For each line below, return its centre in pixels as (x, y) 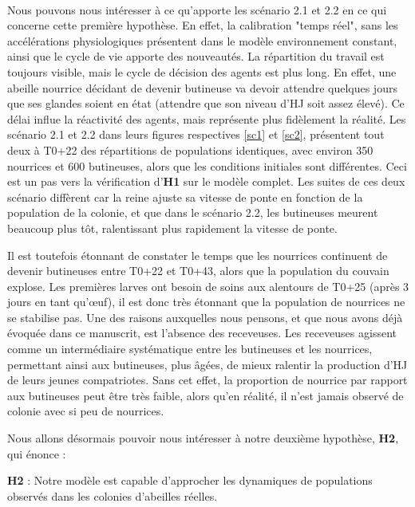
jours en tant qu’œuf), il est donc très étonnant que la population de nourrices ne (206, 302)
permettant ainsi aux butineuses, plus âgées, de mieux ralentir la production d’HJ (207, 364)
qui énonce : (37, 453)
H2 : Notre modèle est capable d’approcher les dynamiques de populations (190, 480)
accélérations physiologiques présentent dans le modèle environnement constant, (202, 40)
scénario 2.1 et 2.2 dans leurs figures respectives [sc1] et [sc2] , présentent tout (196, 134)
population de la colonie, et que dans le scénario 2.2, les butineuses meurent (193, 212)
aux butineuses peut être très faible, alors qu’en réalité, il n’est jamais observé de (206, 395)
